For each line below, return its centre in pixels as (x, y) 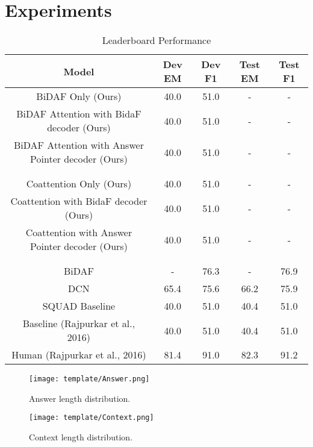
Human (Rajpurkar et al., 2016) (79, 355)
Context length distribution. (81, 437)
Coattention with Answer (79, 233)
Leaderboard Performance (156, 40)
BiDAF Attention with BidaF (79, 114)
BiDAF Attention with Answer (79, 145)
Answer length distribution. (80, 398)
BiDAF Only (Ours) (79, 96)
